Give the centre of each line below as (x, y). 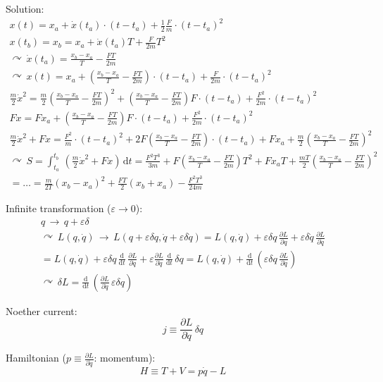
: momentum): (125, 358)
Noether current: (42, 310)
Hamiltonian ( (36, 358)
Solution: (25, 8)
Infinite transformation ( (58, 208)
